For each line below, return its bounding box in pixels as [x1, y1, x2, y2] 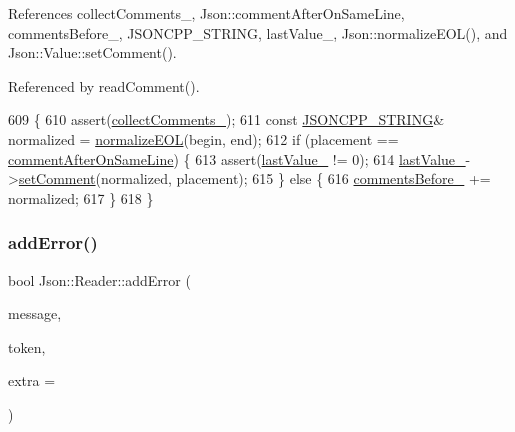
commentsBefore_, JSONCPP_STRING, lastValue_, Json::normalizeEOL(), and [8, 22, 508, 43]
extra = [8, 370, 56, 391]
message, [8, 303, 62, 324]
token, [8, 336, 46, 357]
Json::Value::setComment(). [8, 42, 177, 63]
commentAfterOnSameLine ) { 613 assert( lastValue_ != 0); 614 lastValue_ [8, 148, 466, 169]
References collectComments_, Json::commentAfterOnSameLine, [8, 3, 405, 23]
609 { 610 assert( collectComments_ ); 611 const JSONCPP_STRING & [8, 109, 445, 130]
